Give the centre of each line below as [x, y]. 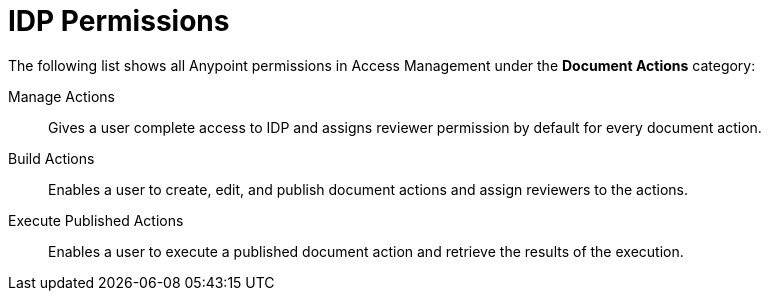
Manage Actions [62, 96]
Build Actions [51, 158]
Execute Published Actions [96, 220]
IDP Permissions [119, 21]
